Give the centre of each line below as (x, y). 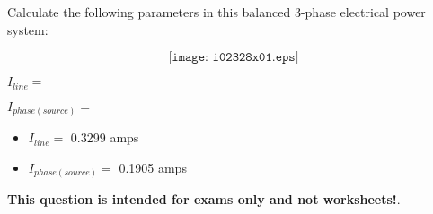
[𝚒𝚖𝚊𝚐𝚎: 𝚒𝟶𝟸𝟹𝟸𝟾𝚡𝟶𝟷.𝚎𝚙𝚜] (234, 58)
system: (28, 29)
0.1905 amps (153, 167)
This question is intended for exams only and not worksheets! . (204, 199)
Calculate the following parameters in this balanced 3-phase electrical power (216, 12)
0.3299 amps (105, 137)
